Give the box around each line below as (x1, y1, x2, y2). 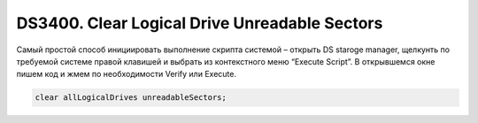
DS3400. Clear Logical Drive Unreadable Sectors (16, 13, 383, 33)
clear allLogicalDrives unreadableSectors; (35, 93, 227, 103)
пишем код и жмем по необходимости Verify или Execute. (16, 69, 236, 80)
